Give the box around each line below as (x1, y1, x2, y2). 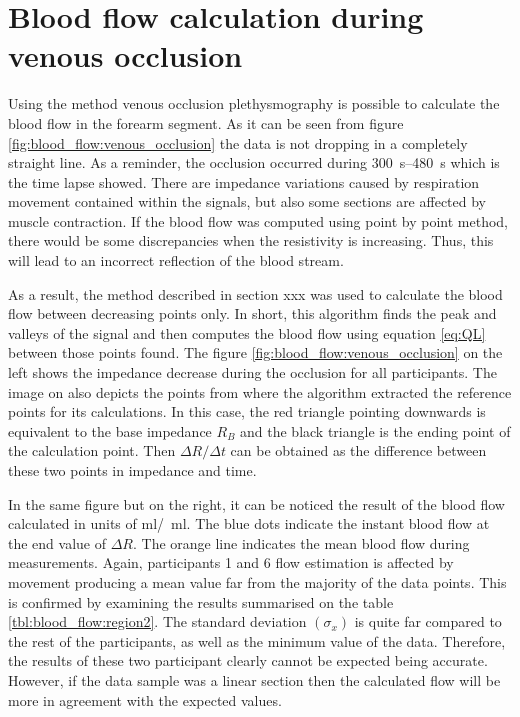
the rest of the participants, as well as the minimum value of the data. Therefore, (8, 630, 506, 651)
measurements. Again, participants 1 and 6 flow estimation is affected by (8, 552, 454, 573)
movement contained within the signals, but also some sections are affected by (8, 191, 486, 212)
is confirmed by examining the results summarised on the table (8, 591, 394, 612)
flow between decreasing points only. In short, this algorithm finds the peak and (8, 303, 497, 324)
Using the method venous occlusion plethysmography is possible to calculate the (8, 93, 500, 114)
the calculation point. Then (8, 440, 176, 461)
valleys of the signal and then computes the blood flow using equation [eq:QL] (8, 322, 486, 343)
